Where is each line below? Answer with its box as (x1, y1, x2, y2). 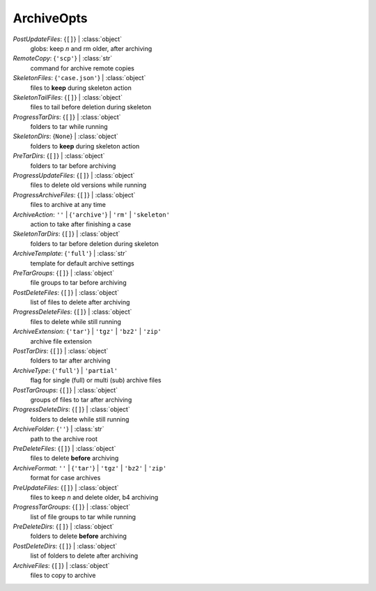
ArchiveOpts (13, 10, 88, 26)
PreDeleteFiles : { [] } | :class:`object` (13, 444, 116, 452)
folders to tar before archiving (30, 161, 116, 170)
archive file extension (30, 337, 92, 345)
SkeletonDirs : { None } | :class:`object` (13, 132, 118, 141)
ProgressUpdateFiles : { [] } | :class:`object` (13, 171, 135, 180)
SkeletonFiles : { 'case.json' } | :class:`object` (13, 74, 146, 82)
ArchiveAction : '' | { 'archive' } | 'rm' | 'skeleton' (13, 210, 171, 219)
